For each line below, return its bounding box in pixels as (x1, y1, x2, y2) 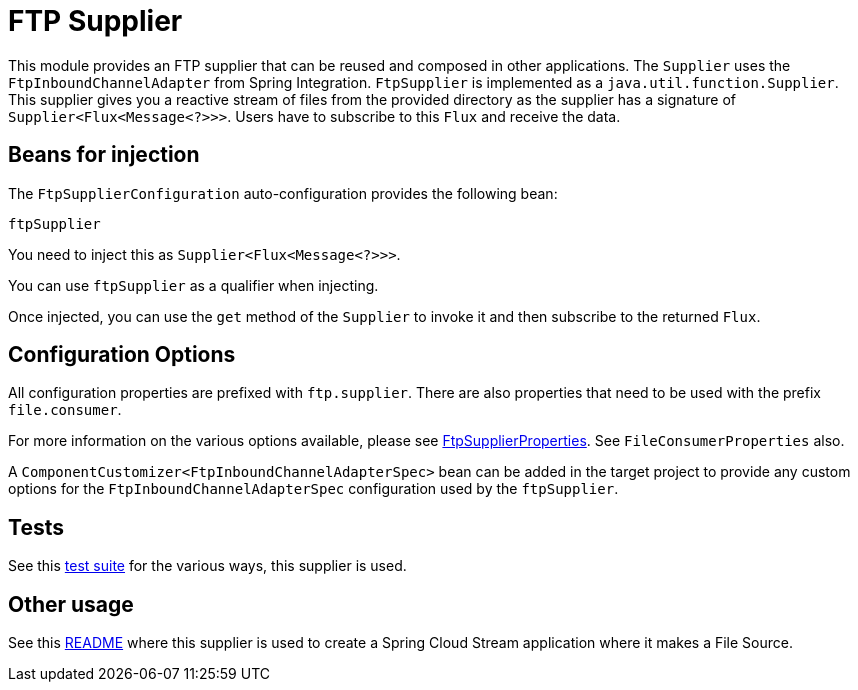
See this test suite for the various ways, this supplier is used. (8, 557, 407, 575)
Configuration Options (8, 342, 236, 368)
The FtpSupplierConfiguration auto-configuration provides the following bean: (8, 184, 558, 202)
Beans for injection (8, 142, 200, 168)
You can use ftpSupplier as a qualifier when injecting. (8, 276, 379, 294)
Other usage (8, 591, 134, 617)
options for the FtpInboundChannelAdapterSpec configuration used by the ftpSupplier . (8, 480, 619, 498)
